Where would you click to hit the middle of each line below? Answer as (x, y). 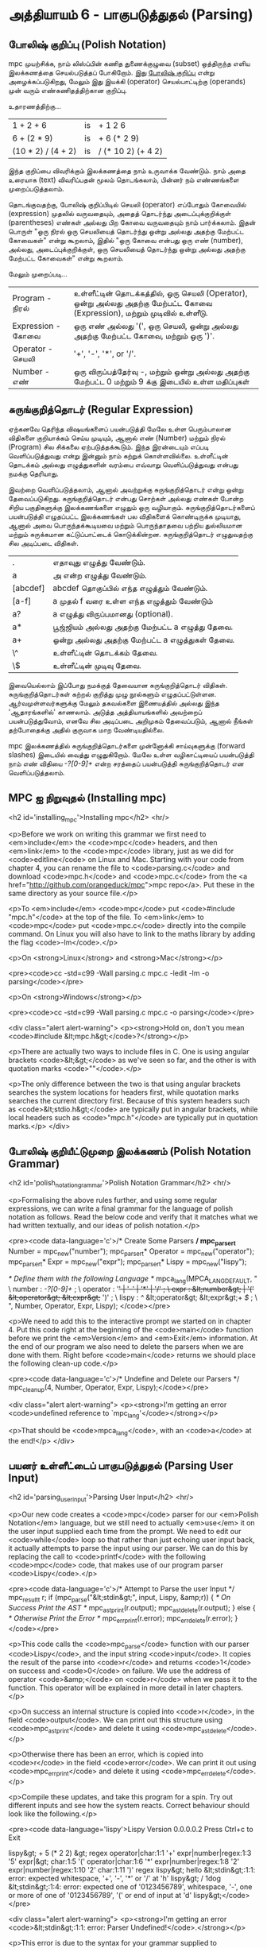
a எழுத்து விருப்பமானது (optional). (113, 613)
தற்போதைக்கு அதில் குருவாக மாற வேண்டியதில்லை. (86, 729)
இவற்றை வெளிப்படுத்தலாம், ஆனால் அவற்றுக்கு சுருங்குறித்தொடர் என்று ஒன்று (126, 489)
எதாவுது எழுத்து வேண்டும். (99, 562)
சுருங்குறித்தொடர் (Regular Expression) (101, 410)
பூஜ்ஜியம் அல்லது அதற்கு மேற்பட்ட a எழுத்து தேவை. (143, 627)
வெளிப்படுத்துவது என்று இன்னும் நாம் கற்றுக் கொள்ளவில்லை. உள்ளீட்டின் (118, 455)
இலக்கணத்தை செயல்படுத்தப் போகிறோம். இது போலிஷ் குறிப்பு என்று (112, 72)
